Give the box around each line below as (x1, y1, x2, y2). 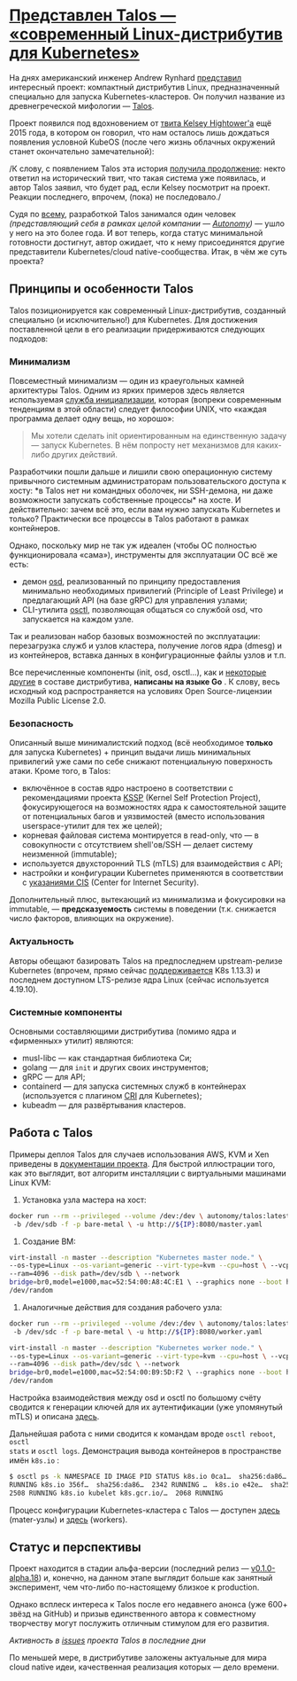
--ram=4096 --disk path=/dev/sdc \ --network (9, 1360, 179, 1369)
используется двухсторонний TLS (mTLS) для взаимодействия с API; (21, 858, 284, 869)
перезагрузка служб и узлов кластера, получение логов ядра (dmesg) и (9, 640, 283, 652)
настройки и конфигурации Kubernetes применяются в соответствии (21, 868, 284, 879)
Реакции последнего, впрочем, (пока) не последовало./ (9, 192, 221, 202)
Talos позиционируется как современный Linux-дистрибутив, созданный (9, 305, 286, 316)
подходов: (9, 333, 49, 344)
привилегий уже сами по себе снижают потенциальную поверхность (9, 756, 273, 767)
